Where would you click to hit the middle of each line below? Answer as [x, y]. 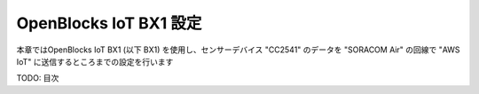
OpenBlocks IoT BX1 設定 [109, 23]
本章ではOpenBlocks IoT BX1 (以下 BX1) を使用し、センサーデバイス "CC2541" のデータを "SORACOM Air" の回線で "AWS [238, 50]
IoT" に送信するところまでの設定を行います [95, 61]
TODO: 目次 [38, 78]
